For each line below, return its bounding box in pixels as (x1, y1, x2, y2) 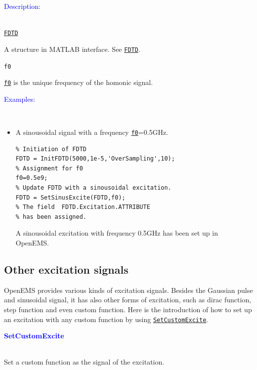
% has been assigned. (15, 213, 86, 220)
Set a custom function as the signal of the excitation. (4, 357, 165, 367)
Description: (4, 1, 41, 11)
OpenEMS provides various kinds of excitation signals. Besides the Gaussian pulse (4, 285, 253, 295)
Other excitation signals (4, 261, 128, 277)
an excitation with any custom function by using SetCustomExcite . (4, 314, 209, 324)
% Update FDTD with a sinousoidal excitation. (15, 184, 171, 192)
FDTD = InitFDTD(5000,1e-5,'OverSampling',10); (15, 155, 175, 163)
